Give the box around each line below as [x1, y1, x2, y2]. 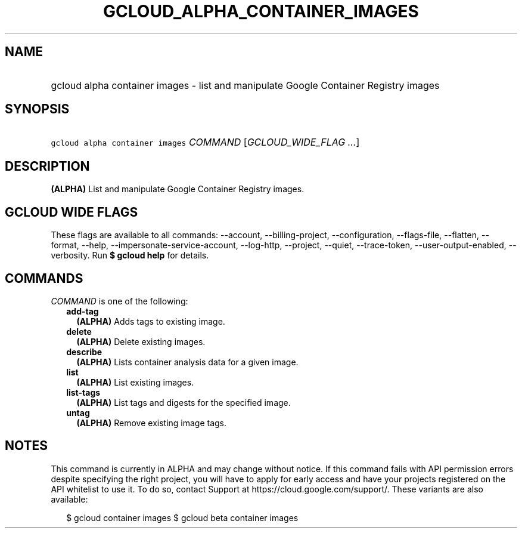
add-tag [66, 306, 99, 316]
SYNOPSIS [5, 101, 70, 117]
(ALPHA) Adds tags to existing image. [76, 316, 225, 326]
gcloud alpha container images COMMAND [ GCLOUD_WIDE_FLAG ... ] [51, 136, 360, 149]
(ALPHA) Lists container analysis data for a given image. [76, 356, 299, 367]
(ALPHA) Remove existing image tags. [76, 417, 227, 428]
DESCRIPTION [5, 158, 90, 174]
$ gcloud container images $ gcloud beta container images [66, 512, 299, 523]
